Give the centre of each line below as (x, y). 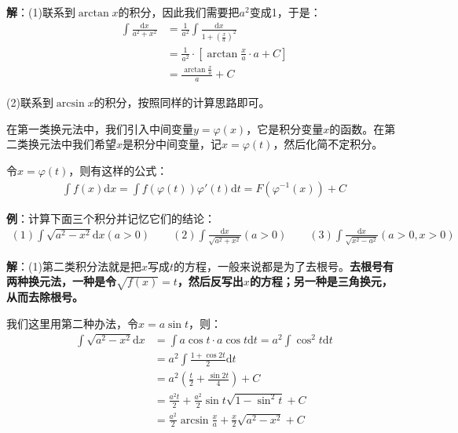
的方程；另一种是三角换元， (321, 281)
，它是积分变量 (285, 128)
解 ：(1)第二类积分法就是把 (74, 266)
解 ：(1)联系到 (41, 12)
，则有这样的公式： (118, 170)
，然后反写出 (210, 281)
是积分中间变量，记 (172, 144)
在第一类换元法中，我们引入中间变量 (100, 128)
